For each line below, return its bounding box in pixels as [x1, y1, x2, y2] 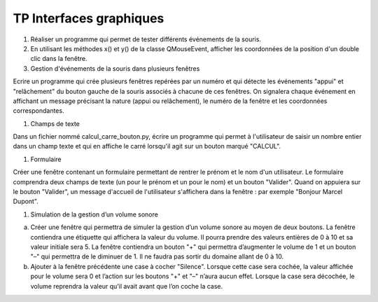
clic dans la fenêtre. [30, 55, 87, 63]
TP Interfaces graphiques [13, 11, 164, 26]
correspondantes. [13, 107, 64, 115]
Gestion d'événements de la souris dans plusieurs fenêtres [30, 64, 200, 73]
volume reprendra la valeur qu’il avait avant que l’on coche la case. [30, 282, 223, 290]
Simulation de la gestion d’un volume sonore [30, 210, 159, 219]
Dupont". [13, 197, 38, 206]
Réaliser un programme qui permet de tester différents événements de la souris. [30, 35, 262, 43]
